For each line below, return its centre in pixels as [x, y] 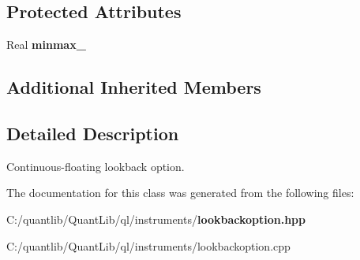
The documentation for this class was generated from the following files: [180, 193]
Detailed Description [93, 133]
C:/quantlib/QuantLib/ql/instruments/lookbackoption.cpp [148, 245]
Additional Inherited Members [134, 87]
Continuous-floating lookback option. [96, 166]
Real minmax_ [46, 45]
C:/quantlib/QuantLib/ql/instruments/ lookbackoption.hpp [156, 219]
